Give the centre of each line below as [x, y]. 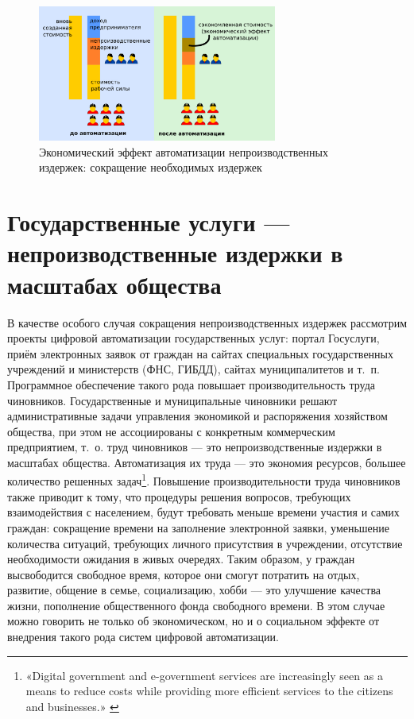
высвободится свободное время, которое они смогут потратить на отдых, [184, 574]
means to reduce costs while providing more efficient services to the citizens [209, 691]
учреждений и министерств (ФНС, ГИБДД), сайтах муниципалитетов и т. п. [193, 369]
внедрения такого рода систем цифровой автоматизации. [143, 637]
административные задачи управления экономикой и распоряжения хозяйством [197, 416]
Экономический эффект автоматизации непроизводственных [184, 151]
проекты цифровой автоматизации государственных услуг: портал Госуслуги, [193, 338]
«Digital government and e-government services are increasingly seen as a [204, 675]
